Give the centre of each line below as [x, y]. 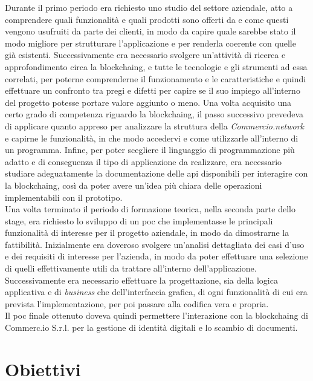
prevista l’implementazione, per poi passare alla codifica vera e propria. [137, 303]
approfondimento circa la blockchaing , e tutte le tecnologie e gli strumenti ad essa [156, 66]
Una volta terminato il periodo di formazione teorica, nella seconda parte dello [150, 209]
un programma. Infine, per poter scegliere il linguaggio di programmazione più [150, 150]
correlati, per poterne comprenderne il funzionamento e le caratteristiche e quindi [156, 78]
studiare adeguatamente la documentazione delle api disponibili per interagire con [156, 173]
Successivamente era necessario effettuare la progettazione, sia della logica [141, 280]
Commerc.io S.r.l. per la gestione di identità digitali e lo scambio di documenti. [151, 327]
